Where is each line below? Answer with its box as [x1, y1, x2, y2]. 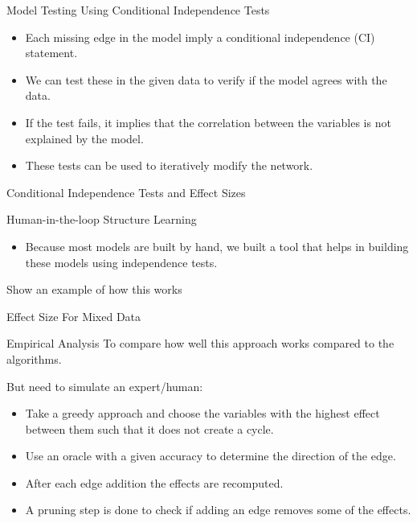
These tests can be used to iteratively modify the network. [25, 157, 313, 174]
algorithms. [6, 350, 62, 367]
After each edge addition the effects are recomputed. [25, 474, 284, 491]
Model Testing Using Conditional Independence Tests [6, 2, 270, 18]
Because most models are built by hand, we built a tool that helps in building [25, 237, 409, 254]
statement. [25, 44, 78, 61]
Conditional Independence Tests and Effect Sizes [6, 183, 246, 200]
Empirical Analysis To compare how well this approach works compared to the [6, 335, 395, 352]
